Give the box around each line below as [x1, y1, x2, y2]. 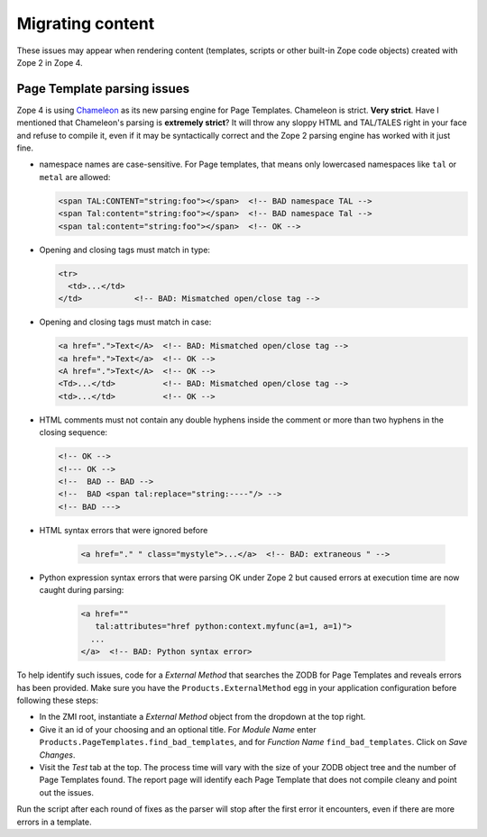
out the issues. [39, 787, 95, 797]
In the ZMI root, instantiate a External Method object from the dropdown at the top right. [39, 712, 366, 723]
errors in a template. [16, 816, 92, 827]
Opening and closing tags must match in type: [39, 244, 211, 255]
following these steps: [16, 695, 99, 706]
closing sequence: [39, 427, 108, 438]
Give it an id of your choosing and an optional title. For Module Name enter [39, 723, 317, 734]
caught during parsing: [39, 585, 124, 596]
